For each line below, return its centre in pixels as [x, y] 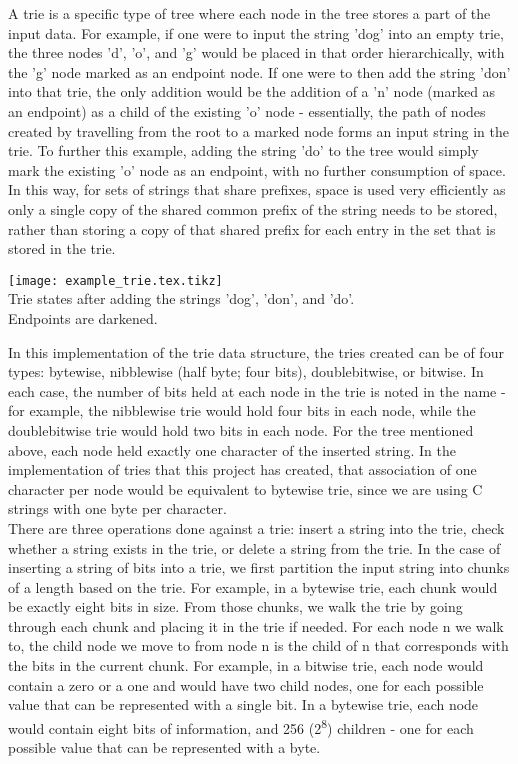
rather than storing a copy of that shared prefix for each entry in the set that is [252, 228]
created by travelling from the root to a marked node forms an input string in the [258, 130]
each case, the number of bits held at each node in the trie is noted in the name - [257, 390]
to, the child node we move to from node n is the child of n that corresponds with [258, 645]
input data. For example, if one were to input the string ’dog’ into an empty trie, [256, 32]
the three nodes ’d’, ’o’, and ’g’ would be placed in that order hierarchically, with [256, 52]
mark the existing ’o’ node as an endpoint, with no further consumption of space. [257, 169]
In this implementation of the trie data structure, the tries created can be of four [256, 351]
